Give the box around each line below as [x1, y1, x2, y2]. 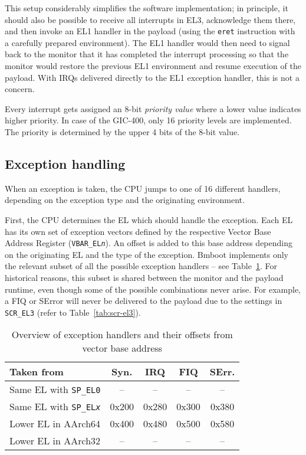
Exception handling [5, 154, 126, 172]
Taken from [9, 365, 64, 379]
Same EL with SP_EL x [9, 400, 101, 414]
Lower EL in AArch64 [9, 417, 101, 431]
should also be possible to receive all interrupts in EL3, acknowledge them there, [5, 13, 296, 25]
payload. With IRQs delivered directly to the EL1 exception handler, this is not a [5, 71, 300, 83]
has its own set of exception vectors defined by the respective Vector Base [5, 225, 271, 237]
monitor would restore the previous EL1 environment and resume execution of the [5, 60, 301, 72]
